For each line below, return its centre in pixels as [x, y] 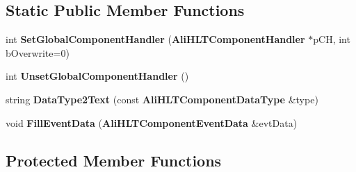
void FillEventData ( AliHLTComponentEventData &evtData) [152, 122]
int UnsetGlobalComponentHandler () [97, 76]
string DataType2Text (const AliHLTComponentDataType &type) [162, 99]
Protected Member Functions [114, 160]
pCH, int [332, 39]
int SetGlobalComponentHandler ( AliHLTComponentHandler [155, 39]
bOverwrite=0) [38, 52]
